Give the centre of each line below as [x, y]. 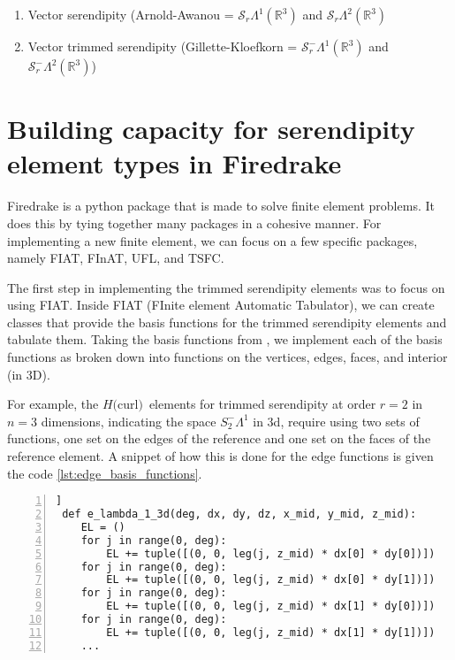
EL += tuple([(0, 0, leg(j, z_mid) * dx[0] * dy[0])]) [271, 553]
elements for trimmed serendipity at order [262, 404]
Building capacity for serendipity [211, 129]
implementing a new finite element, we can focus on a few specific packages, [212, 240]
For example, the [53, 404]
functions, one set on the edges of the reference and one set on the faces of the [219, 438]
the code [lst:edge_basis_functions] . [105, 473]
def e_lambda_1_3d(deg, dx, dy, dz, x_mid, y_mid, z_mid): [239, 514]
